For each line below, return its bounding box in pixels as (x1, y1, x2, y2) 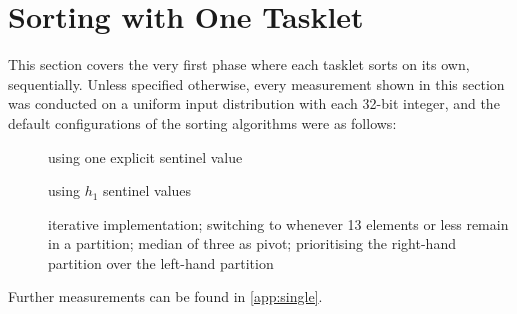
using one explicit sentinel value (48, 146, 243, 167)
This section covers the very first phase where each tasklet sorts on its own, (8, 54, 470, 75)
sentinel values (103, 180, 192, 201)
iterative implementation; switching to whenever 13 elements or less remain (48, 213, 509, 234)
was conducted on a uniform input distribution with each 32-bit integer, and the (8, 93, 500, 114)
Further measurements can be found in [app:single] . (8, 286, 323, 307)
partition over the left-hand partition (48, 252, 274, 273)
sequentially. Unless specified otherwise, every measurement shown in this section (8, 73, 505, 94)
